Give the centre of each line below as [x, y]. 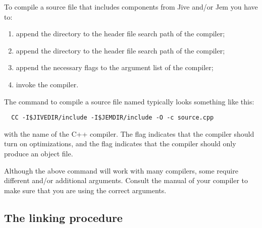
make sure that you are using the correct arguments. [85, 190]
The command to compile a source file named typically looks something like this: [129, 101]
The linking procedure [63, 217]
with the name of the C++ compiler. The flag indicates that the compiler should [129, 133]
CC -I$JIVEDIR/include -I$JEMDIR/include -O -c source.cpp [113, 118]
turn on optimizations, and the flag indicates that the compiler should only [120, 144]
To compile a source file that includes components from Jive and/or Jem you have [131, 7]
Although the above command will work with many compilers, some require [121, 170]
